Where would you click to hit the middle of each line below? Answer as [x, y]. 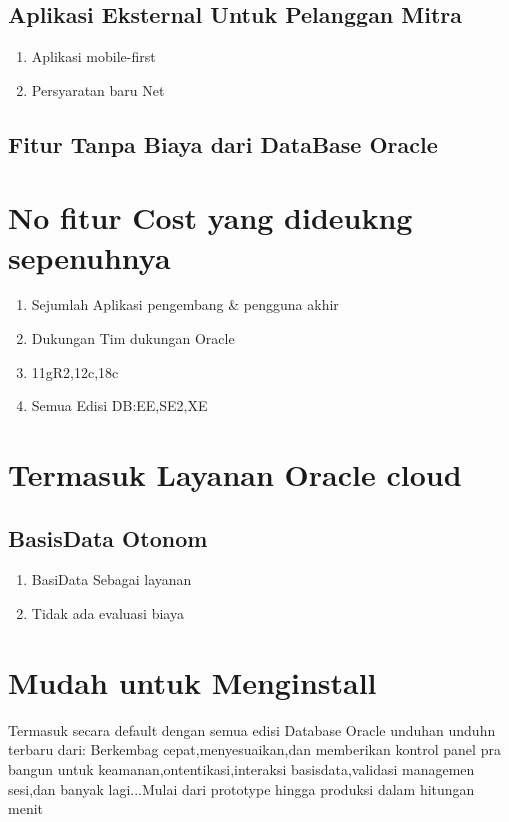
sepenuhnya [89, 256]
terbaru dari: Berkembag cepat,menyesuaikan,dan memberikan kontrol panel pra [254, 749]
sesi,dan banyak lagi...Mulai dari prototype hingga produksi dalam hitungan [241, 788]
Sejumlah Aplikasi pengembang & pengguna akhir [185, 304]
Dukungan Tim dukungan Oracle [133, 338]
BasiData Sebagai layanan [111, 579]
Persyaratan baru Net [98, 89]
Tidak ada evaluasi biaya [107, 613]
